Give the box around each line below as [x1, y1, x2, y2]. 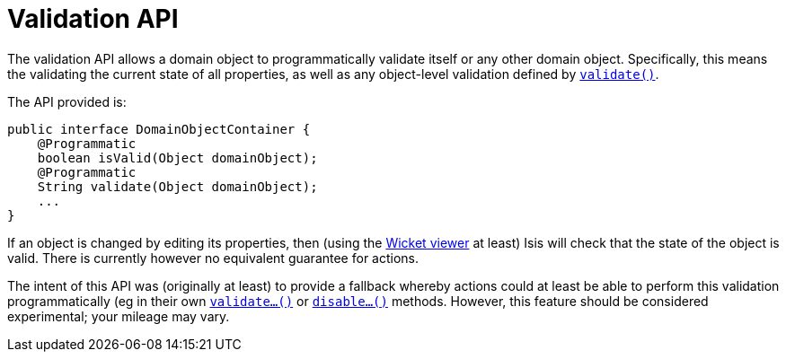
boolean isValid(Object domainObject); [37, 150, 318, 165]
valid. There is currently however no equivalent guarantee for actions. [7, 250, 419, 266]
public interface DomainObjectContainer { [7, 121, 311, 136]
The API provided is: [7, 93, 127, 109]
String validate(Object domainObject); [37, 179, 318, 194]
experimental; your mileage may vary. [7, 308, 230, 324]
